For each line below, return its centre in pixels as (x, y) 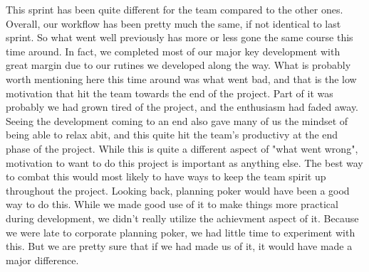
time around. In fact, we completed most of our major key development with (173, 51)
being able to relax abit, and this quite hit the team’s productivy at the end (172, 135)
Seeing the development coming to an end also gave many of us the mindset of (177, 120)
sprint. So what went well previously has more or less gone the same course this (180, 37)
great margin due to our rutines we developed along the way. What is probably (178, 65)
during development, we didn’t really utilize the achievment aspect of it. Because (182, 218)
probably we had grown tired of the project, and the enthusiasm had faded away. (182, 107)
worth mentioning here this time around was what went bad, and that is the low (181, 78)
